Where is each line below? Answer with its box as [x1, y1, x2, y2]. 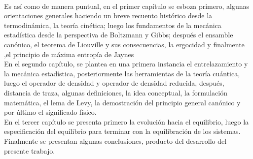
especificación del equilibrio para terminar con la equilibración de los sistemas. [4, 126, 241, 136]
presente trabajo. [4, 145, 55, 156]
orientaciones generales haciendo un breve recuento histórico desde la [4, 10, 213, 21]
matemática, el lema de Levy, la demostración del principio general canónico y [4, 97, 241, 107]
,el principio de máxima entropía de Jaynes [4, 49, 134, 59]
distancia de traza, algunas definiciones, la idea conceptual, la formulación [4, 87, 227, 97]
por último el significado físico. [4, 107, 97, 117]
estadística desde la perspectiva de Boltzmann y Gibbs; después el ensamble [4, 30, 233, 40]
